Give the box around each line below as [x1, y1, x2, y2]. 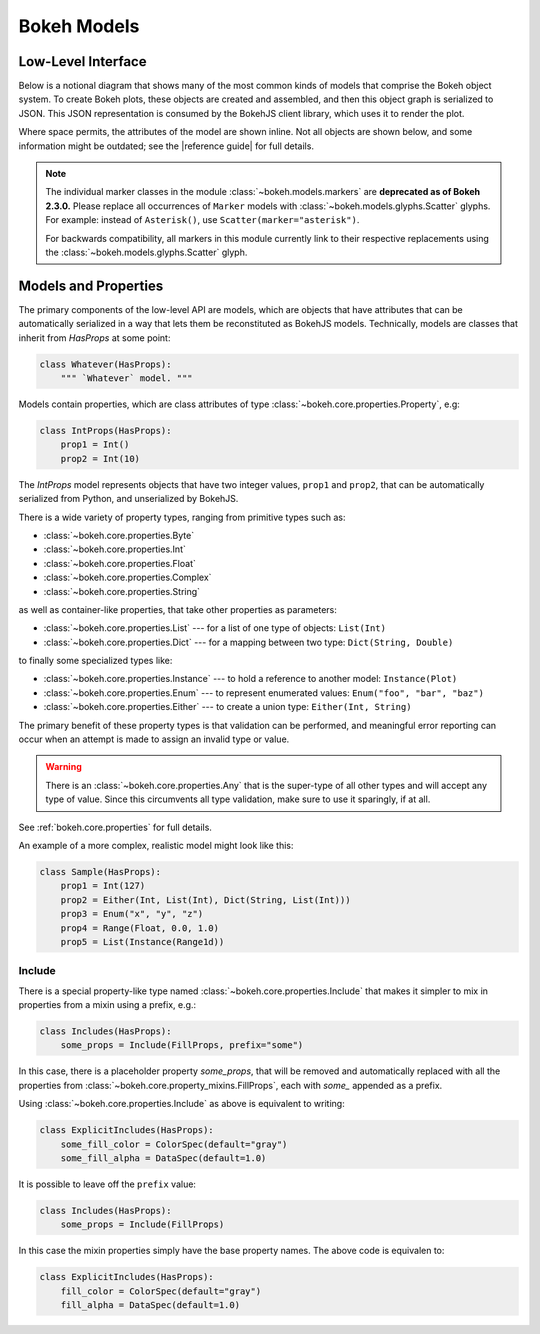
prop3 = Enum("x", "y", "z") [60, 908, 204, 920]
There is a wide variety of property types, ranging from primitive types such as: [18, 511, 346, 523]
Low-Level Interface [18, 53, 147, 70]
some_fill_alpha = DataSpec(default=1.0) [60, 1152, 267, 1164]
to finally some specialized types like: [18, 655, 173, 667]
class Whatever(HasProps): [39, 358, 172, 370]
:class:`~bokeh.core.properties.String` [43, 585, 200, 597]
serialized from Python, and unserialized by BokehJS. [18, 493, 239, 505]
